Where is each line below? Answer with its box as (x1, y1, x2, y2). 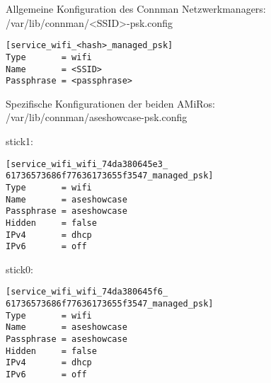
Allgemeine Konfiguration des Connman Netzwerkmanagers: (6, 1, 266, 16)
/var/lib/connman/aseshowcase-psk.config (6, 110, 188, 125)
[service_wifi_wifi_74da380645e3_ (6, 159, 168, 169)
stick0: (6, 261, 33, 276)
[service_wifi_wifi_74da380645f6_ (6, 287, 168, 297)
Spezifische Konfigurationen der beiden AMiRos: (6, 96, 216, 110)
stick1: (6, 134, 33, 148)
